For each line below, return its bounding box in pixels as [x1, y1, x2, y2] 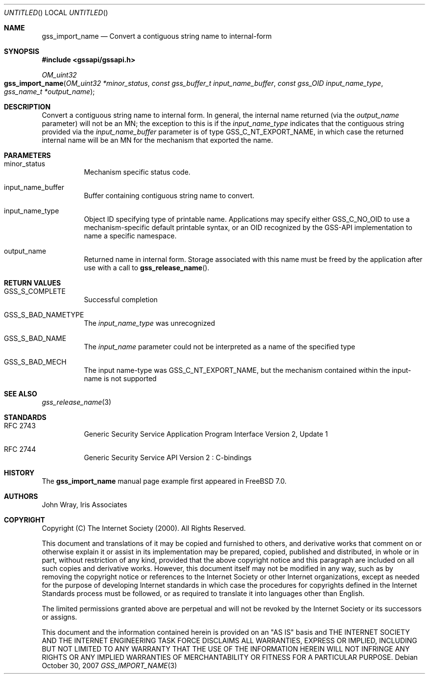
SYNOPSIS [4, 47, 40, 55]
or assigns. [42, 613, 77, 621]
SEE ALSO [4, 390, 37, 398]
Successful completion [84, 295, 158, 304]
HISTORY [4, 469, 35, 477]
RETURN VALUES [4, 279, 61, 287]
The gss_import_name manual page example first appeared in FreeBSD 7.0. [42, 477, 287, 485]
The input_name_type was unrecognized [84, 319, 215, 327]
